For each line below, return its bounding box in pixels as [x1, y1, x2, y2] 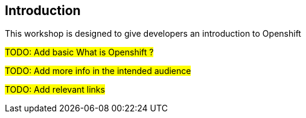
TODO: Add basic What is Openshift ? [5, 47, 154, 58]
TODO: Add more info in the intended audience [5, 66, 191, 76]
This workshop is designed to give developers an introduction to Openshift [5, 28, 301, 39]
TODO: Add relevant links [5, 84, 105, 95]
